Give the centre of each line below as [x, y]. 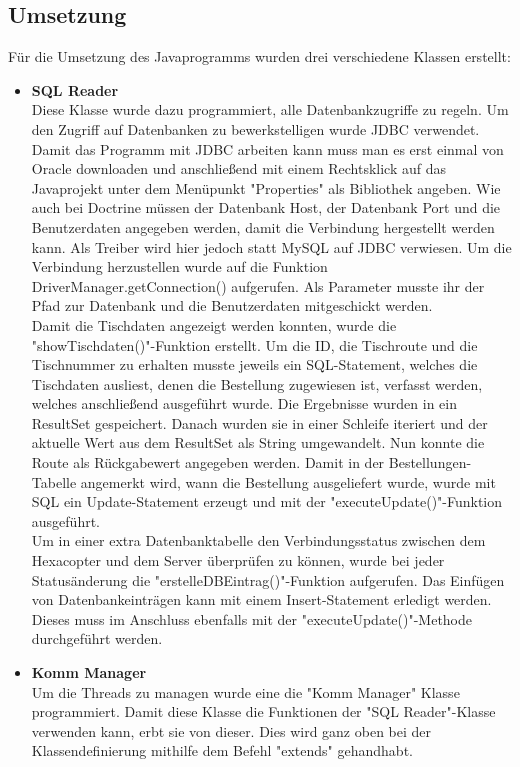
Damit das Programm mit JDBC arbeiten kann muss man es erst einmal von [267, 148]
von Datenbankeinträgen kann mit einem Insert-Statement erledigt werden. [261, 599]
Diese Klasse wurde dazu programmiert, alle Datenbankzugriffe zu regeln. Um [270, 109]
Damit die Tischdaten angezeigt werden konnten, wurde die [214, 324]
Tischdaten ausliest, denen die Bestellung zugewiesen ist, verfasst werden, [257, 383]
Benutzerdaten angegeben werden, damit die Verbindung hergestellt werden [263, 226]
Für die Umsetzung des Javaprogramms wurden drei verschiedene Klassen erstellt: [259, 56]
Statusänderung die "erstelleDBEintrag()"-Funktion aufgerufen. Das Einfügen [268, 579]
